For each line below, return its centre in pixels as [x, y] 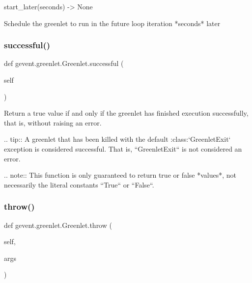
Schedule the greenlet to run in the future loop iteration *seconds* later [112, 23]
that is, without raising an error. [53, 122]
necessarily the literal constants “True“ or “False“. [79, 184]
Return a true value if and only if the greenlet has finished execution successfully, [126, 113]
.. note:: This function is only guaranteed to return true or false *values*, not [120, 175]
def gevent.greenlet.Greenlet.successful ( [64, 63]
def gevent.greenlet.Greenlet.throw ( [58, 225]
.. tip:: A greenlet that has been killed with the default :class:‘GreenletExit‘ [117, 139]
